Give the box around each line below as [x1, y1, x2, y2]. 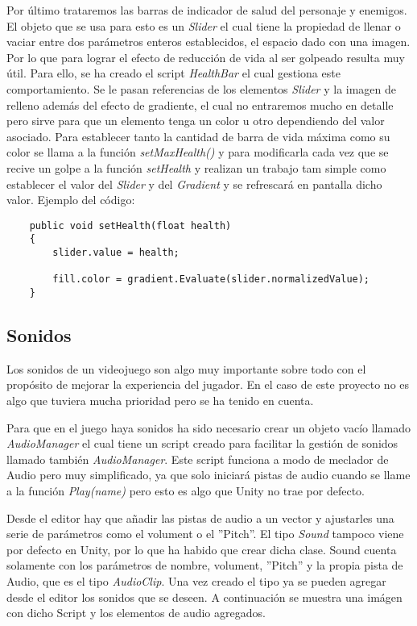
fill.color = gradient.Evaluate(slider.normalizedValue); [52, 273, 370, 286]
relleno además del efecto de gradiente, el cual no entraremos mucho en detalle [6, 96, 394, 113]
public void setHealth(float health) [29, 219, 232, 232]
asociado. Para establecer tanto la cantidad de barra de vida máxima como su [6, 127, 390, 144]
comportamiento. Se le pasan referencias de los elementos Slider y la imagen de [6, 80, 397, 97]
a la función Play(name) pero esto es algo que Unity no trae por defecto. [6, 482, 365, 499]
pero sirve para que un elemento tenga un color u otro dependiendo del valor [6, 112, 385, 129]
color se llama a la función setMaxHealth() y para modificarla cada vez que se [6, 144, 389, 161]
